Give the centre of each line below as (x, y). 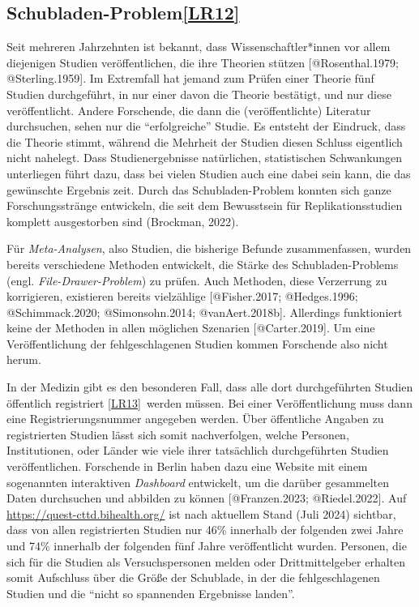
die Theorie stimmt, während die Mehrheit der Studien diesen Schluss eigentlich (205, 141)
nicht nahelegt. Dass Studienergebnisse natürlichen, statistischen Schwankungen (205, 158)
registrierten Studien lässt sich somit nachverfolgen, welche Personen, (178, 434)
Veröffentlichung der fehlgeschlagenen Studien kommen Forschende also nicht (197, 343)
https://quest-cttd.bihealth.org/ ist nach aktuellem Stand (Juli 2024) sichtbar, (201, 513)
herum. (24, 359)
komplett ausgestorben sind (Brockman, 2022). (123, 221)
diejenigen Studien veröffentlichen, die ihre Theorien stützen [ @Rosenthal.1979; (203, 62)
